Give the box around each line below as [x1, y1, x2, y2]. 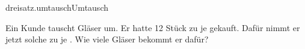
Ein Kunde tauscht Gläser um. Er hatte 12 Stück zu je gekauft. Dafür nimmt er [5, 21, 300, 33]
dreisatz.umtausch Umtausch [5, 1, 108, 13]
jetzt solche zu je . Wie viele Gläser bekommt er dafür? [5, 33, 209, 45]
